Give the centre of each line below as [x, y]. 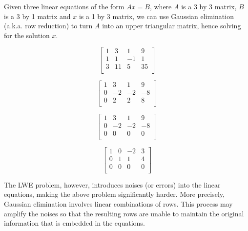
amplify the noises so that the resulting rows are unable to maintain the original [124, 213]
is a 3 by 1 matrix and [37, 16]
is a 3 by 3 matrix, [209, 6]
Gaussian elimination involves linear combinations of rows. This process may [118, 204]
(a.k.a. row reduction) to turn [48, 26]
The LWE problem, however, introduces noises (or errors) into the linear [112, 184]
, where [161, 6]
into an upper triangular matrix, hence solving [172, 26]
